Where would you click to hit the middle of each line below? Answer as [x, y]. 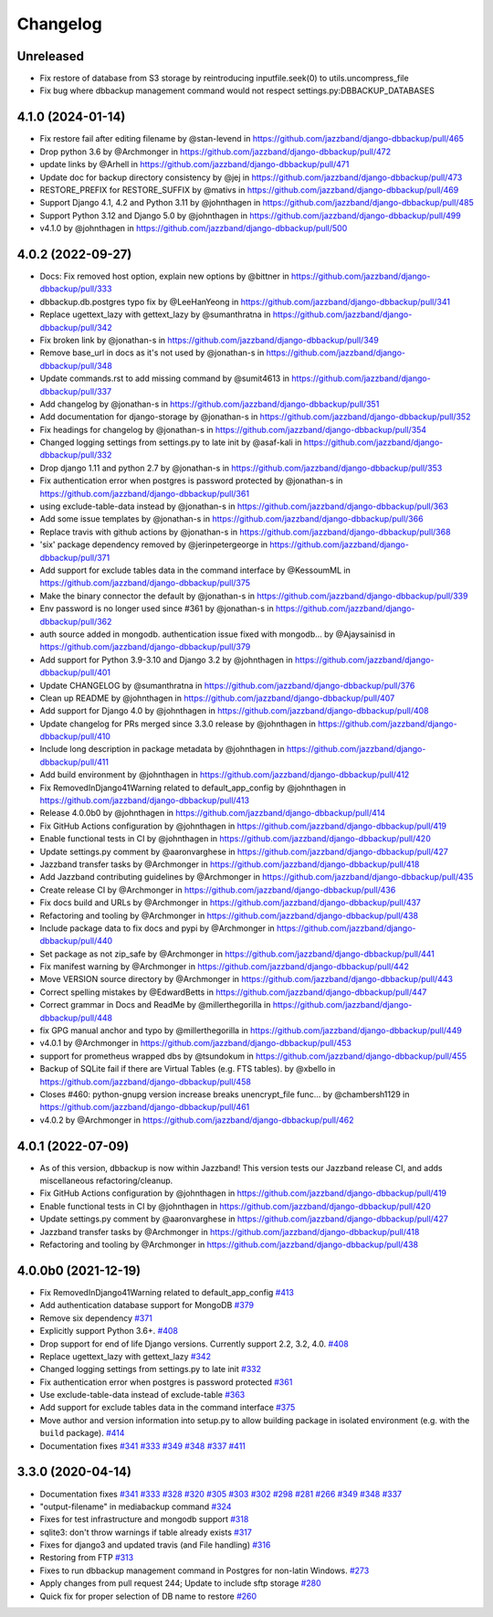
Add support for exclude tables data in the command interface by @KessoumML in [195, 570]
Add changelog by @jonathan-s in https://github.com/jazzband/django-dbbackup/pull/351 [210, 404]
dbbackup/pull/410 [75, 736]
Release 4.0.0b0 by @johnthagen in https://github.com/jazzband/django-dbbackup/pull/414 [212, 813]
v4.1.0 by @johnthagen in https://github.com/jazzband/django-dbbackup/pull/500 [194, 228]
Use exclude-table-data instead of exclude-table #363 [142, 1395]
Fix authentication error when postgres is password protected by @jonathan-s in [191, 481]
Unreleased [51, 56]
